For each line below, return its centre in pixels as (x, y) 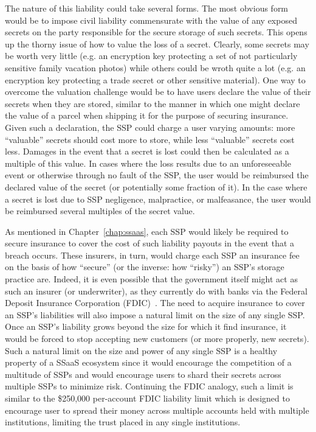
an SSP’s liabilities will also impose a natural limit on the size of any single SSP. (155, 314)
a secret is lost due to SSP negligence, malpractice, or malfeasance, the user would (158, 199)
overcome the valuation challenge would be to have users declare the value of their (158, 92)
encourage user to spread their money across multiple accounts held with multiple (157, 410)
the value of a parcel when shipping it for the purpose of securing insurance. (147, 115)
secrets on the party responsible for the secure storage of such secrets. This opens (156, 32)
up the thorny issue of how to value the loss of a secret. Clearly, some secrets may (157, 44)
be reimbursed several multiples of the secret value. (100, 211)
